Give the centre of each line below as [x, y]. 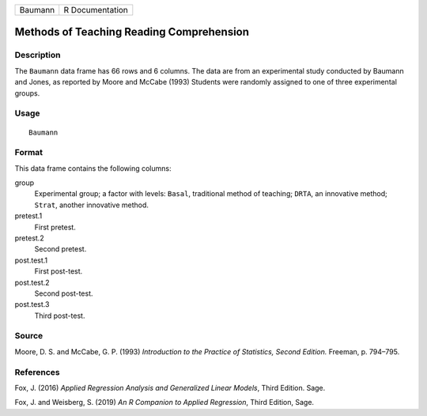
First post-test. [59, 271]
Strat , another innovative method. [92, 205]
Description [38, 55]
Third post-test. [60, 316]
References [37, 372]
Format [29, 153]
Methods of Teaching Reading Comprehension [132, 32]
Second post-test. [64, 293]
